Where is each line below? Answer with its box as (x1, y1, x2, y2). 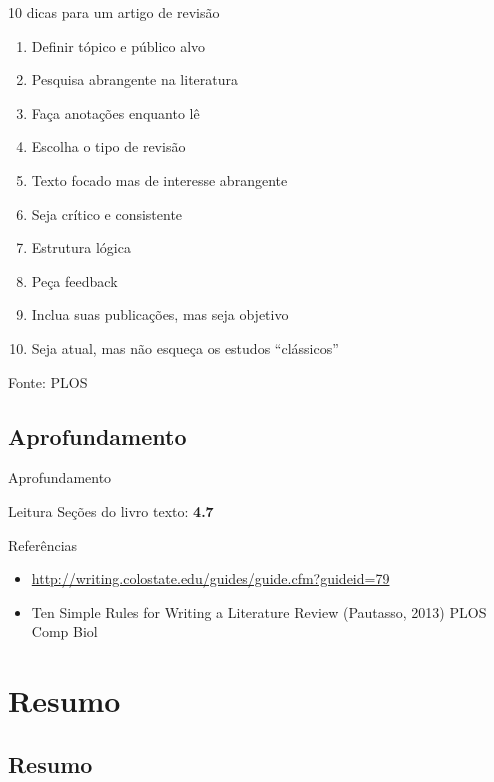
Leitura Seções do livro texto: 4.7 (8, 500, 214, 521)
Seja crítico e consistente (31, 203, 183, 224)
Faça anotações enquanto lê (31, 102, 200, 123)
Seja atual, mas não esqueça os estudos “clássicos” (31, 337, 339, 358)
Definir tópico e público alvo (31, 35, 206, 56)
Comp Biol (31, 621, 98, 642)
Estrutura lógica (31, 237, 131, 258)
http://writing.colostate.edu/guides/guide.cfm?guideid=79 (31, 568, 390, 589)
